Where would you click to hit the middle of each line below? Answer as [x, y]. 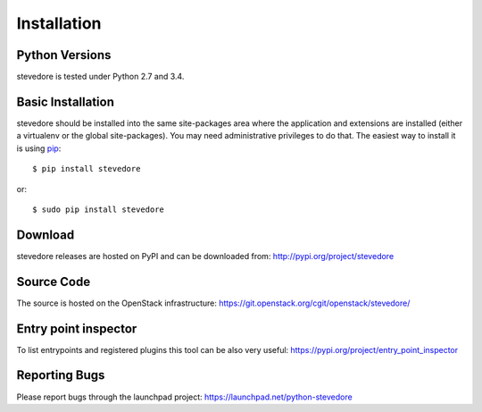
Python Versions [64, 55]
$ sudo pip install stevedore [99, 209]
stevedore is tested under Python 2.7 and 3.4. [100, 77]
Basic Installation [66, 101]
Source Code [54, 282]
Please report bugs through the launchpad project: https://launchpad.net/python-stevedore [184, 397]
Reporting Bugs [61, 375]
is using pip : [39, 148]
